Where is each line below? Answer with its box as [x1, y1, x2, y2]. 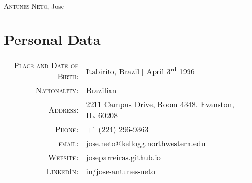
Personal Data [4, 29, 101, 49]
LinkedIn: [47, 165, 79, 177]
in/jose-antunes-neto [86, 165, 155, 177]
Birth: [57, 70, 79, 82]
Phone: [55, 123, 79, 135]
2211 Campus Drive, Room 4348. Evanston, [86, 98, 234, 110]
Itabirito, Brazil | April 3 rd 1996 [86, 64, 195, 77]
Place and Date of [14, 59, 79, 70]
